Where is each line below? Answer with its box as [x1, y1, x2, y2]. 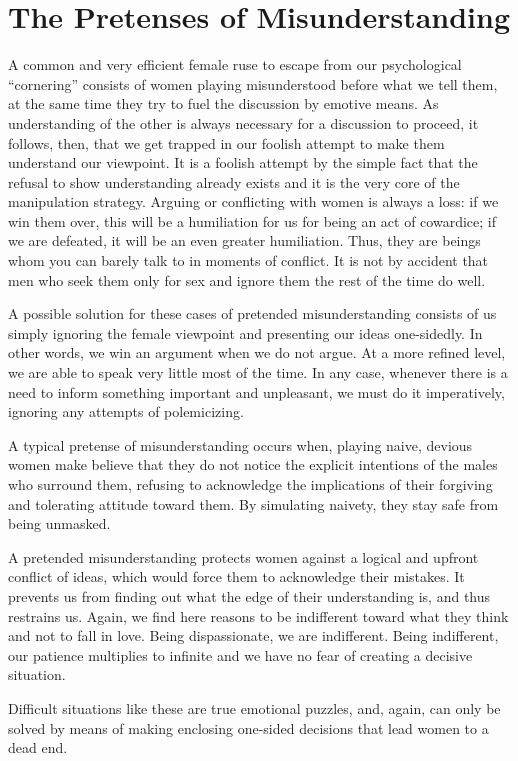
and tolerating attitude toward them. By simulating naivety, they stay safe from [8, 493, 499, 514]
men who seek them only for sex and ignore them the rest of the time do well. [8, 269, 486, 290]
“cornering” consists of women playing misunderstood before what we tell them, [8, 73, 498, 94]
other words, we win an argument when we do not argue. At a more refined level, [8, 342, 506, 363]
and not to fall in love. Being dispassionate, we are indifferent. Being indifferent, [8, 625, 499, 646]
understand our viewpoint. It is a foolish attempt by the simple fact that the [8, 152, 478, 173]
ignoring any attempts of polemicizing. [8, 401, 244, 422]
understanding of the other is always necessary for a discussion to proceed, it [8, 112, 479, 133]
